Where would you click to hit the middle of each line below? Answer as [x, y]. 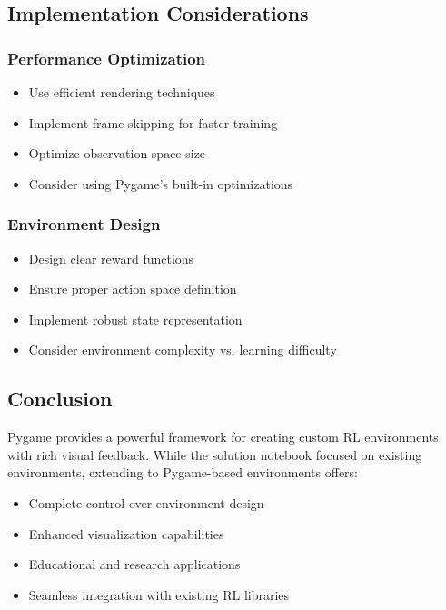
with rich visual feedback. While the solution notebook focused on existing [215, 454]
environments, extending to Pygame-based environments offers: [183, 472]
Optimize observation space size [117, 153]
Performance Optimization [107, 58]
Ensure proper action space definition [133, 289]
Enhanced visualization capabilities [126, 533]
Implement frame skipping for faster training [153, 122]
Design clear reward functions [111, 258]
